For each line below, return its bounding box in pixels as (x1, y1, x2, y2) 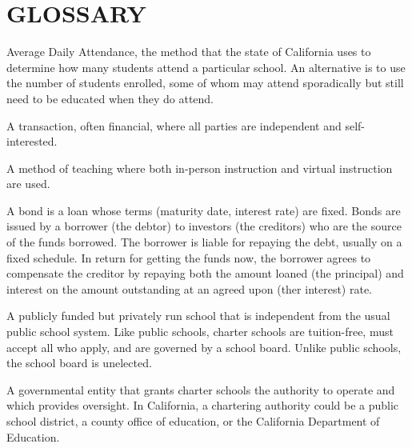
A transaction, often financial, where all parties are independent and (6, 117, 342, 134)
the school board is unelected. (6, 354, 152, 371)
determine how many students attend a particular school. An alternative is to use (6, 58, 406, 75)
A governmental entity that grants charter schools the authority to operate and (6, 381, 395, 398)
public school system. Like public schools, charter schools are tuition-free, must (6, 323, 394, 340)
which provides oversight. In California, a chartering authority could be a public (6, 397, 399, 414)
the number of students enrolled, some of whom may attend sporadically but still (6, 74, 404, 91)
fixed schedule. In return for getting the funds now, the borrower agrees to (6, 249, 371, 266)
